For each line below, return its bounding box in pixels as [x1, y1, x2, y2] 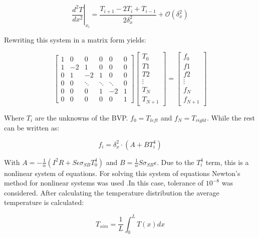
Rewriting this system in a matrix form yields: [4, 34, 146, 45]
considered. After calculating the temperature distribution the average [4, 187, 219, 197]
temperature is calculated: [4, 197, 84, 207]
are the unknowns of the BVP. [35, 112, 128, 122]
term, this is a [205, 156, 249, 167]
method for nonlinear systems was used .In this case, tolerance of [4, 177, 204, 188]
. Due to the [157, 156, 194, 167]
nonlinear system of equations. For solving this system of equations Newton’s [4, 167, 240, 178]
